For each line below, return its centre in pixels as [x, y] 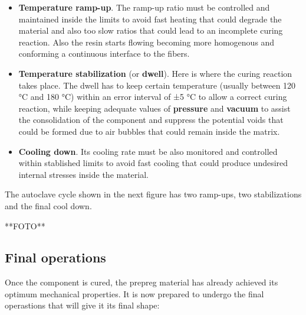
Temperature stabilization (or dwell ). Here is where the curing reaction [155, 73]
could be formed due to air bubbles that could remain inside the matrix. [149, 131]
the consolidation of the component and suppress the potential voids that [151, 120]
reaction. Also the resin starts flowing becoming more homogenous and [147, 42]
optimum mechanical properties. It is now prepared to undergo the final [134, 293]
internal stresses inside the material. [84, 174]
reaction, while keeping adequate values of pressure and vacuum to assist [154, 108]
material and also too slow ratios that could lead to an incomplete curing [151, 30]
